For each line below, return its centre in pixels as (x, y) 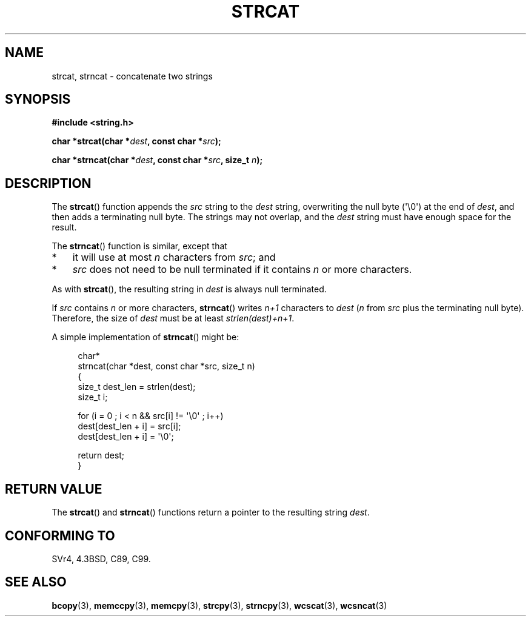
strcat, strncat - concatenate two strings (132, 76)
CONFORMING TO (60, 535)
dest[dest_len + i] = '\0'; (126, 437)
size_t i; (93, 397)
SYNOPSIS (38, 99)
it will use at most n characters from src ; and (174, 257)
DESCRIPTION (48, 183)
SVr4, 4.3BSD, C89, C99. (101, 559)
